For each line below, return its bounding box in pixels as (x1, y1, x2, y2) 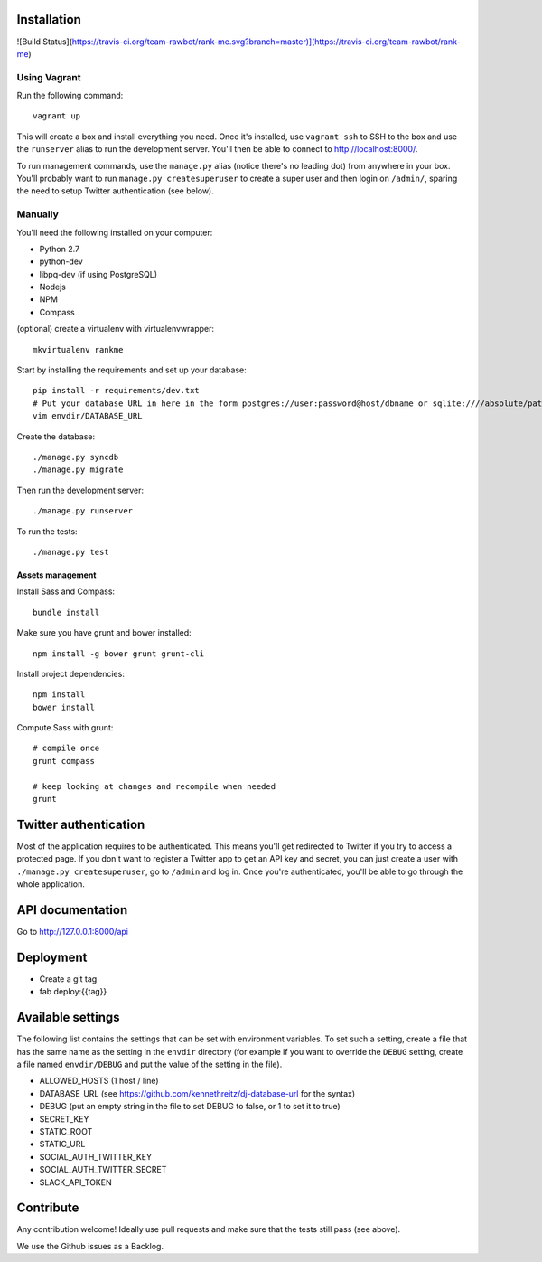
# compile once (33, 743, 100, 754)
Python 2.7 (39, 243, 80, 254)
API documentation (16, 902, 128, 918)
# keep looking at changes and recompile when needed (33, 781, 276, 791)
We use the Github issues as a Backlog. (16, 1240, 164, 1251)
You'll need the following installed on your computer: (16, 227, 213, 238)
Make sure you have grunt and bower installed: (16, 627, 192, 638)
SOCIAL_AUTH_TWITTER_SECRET (39, 1164, 167, 1175)
